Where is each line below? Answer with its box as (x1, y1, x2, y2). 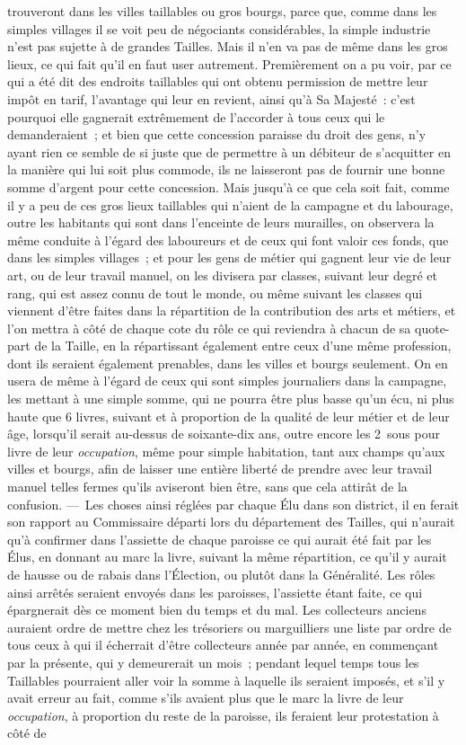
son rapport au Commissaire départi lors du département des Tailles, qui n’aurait (7, 512, 455, 531)
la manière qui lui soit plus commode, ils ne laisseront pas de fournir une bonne (7, 160, 445, 179)
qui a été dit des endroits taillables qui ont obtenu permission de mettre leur (7, 72, 428, 91)
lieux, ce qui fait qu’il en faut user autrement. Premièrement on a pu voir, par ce (7, 54, 452, 73)
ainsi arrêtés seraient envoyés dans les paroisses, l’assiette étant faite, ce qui (7, 582, 423, 601)
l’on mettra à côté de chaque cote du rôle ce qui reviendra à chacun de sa (7, 318, 411, 337)
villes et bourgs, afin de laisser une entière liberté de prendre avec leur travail (7, 459, 433, 478)
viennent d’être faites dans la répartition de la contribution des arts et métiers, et (7, 301, 456, 320)
